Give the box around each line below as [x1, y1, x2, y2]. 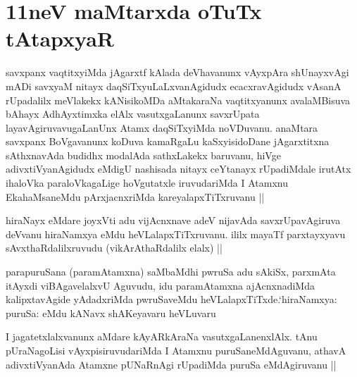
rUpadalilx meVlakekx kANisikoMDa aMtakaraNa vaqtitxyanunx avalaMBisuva [6, 92, 351, 107]
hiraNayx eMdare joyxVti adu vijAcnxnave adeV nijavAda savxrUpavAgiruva [6, 213, 341, 228]
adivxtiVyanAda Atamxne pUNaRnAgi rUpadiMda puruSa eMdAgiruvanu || [6, 357, 337, 371]
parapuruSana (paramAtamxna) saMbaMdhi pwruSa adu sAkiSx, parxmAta [6, 264, 336, 279]
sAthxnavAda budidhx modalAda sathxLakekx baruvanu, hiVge [6, 147, 281, 162]
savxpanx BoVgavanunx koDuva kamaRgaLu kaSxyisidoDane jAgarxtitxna [6, 134, 330, 149]
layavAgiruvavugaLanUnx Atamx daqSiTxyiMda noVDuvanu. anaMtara [6, 120, 318, 135]
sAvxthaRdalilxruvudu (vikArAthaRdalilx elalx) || [6, 240, 223, 255]
